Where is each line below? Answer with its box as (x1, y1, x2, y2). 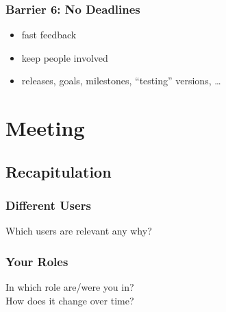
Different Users (5, 197, 91, 214)
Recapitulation (5, 160, 112, 182)
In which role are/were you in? (5, 280, 134, 294)
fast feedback (21, 27, 77, 42)
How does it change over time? (5, 293, 134, 307)
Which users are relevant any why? (5, 224, 152, 238)
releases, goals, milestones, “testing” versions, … (21, 73, 221, 88)
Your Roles (5, 252, 68, 269)
